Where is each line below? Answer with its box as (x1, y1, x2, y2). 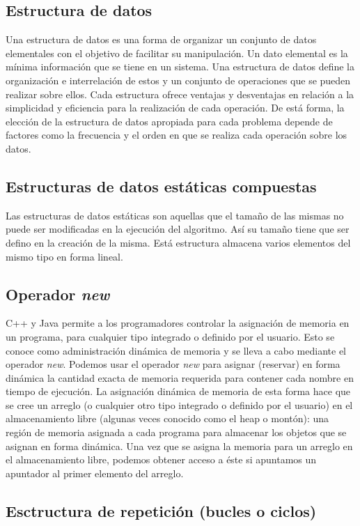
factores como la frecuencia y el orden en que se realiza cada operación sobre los (6, 127, 347, 142)
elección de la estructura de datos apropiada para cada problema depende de (6, 114, 333, 128)
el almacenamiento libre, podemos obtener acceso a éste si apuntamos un (6, 452, 317, 467)
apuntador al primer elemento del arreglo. (6, 465, 184, 480)
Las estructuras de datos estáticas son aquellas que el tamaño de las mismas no (6, 208, 344, 222)
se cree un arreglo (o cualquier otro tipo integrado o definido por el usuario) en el (6, 397, 353, 412)
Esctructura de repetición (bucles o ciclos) (6, 500, 317, 521)
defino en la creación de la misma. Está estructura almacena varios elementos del (6, 235, 351, 249)
